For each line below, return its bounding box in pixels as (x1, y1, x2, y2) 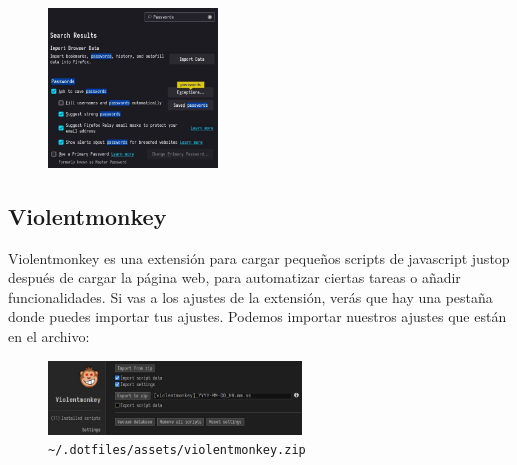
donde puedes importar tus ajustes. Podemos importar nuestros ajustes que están (8, 306, 507, 327)
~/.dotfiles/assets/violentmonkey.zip (48, 443, 306, 458)
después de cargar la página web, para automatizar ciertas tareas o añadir (8, 267, 461, 288)
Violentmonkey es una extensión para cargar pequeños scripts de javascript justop (8, 247, 510, 268)
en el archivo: (8, 326, 90, 347)
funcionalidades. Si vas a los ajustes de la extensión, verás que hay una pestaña (8, 286, 493, 307)
